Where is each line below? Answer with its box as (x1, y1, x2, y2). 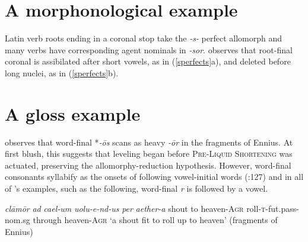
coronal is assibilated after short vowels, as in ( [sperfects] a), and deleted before (5, 55, 291, 67)
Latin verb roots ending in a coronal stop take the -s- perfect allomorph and (5, 32, 282, 44)
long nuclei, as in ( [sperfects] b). (5, 66, 119, 79)
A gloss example (5, 101, 141, 125)
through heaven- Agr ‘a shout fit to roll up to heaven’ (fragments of (33, 214, 278, 226)
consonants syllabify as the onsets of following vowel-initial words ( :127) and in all (5, 170, 304, 183)
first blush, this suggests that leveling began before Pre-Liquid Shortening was (5, 147, 293, 160)
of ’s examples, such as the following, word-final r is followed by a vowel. (5, 182, 268, 194)
